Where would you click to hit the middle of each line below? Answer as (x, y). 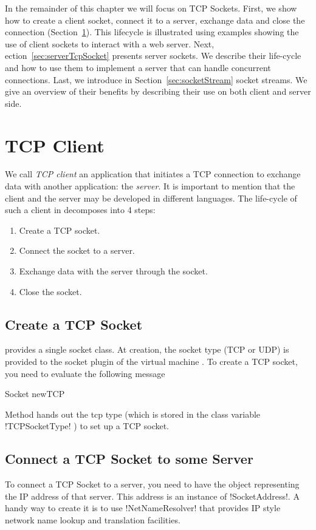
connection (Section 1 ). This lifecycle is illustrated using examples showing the (152, 32)
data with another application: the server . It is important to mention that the (150, 186)
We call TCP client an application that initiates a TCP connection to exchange (153, 174)
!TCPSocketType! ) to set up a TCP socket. (87, 426)
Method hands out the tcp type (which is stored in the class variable (133, 414)
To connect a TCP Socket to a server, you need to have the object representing (152, 484)
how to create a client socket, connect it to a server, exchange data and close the (155, 20)
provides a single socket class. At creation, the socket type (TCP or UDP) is (147, 349)
